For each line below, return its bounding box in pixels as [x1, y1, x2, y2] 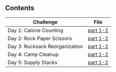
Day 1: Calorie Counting [7, 27, 63, 34]
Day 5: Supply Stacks [7, 59, 58, 66]
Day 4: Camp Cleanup [7, 51, 59, 58]
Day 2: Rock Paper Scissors [7, 35, 72, 41]
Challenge [33, 18, 58, 25]
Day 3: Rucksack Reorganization [7, 43, 83, 50]
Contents [5, 4, 35, 12]
